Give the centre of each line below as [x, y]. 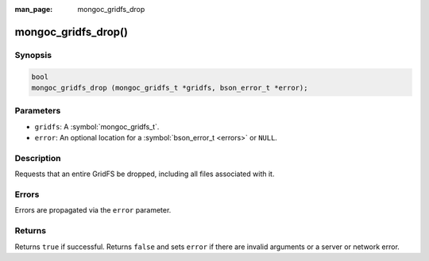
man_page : [34, 9]
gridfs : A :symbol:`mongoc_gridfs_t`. [97, 126]
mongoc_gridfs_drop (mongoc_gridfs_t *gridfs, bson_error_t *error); [170, 88]
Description [38, 158]
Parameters [38, 111]
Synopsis [33, 55]
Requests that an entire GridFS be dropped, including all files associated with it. [145, 174]
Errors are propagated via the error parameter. [93, 210]
